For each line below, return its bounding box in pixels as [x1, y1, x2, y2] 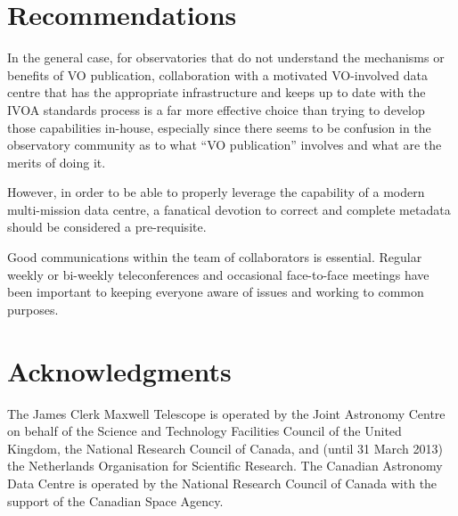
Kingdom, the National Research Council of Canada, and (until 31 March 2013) [7, 438, 443, 457]
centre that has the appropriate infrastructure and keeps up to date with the [7, 83, 426, 102]
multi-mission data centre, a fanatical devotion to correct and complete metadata [7, 200, 451, 218]
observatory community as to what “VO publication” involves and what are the [7, 135, 442, 154]
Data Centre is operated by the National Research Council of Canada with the [7, 473, 438, 492]
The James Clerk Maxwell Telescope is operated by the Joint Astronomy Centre [7, 404, 446, 422]
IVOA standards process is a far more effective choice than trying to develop [7, 100, 425, 119]
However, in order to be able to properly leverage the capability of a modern [7, 183, 425, 201]
